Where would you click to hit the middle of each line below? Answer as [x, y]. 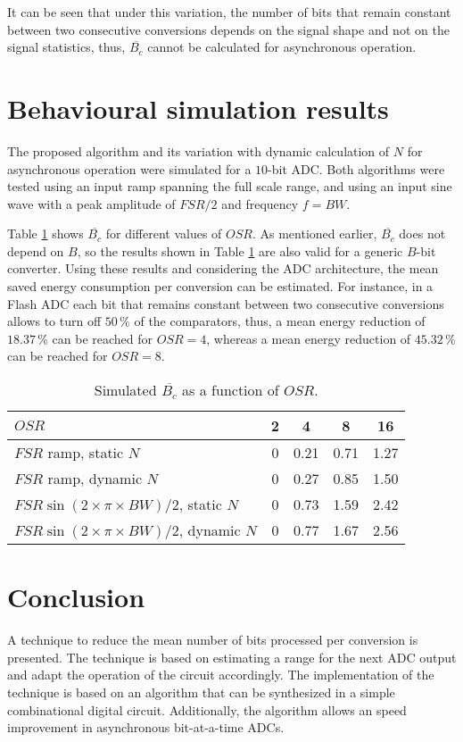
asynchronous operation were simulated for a [129, 168]
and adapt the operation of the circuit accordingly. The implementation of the [221, 675]
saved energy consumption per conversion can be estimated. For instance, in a [220, 286]
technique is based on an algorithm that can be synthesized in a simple [201, 692]
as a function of [231, 390]
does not [422, 233]
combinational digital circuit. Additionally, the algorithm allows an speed [207, 709]
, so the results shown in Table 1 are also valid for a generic [240, 250]
